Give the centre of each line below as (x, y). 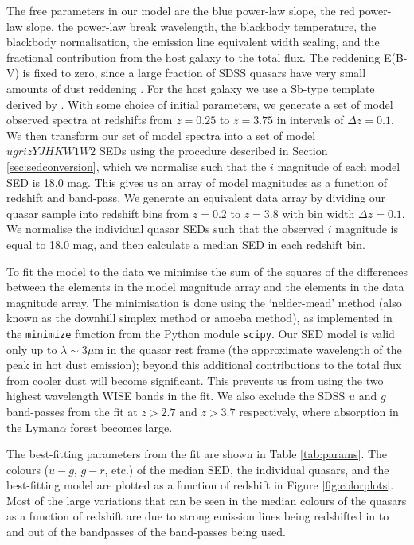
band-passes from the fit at (72, 411)
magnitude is (367, 229)
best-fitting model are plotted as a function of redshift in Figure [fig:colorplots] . (200, 485)
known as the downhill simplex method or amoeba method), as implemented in (199, 318)
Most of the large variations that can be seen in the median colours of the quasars (207, 500)
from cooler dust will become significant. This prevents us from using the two (195, 380)
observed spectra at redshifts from (90, 120)
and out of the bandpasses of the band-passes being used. (146, 532)
